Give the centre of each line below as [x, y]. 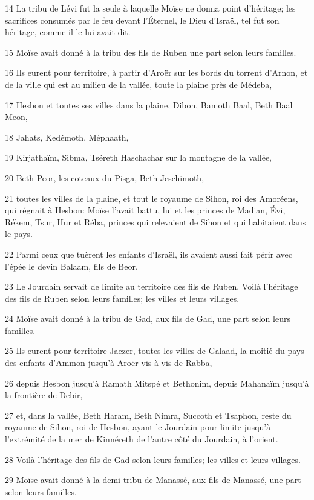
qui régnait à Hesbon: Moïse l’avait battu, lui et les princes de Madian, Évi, [145, 210]
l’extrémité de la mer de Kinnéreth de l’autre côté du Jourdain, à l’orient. [142, 439]
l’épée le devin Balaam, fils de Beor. [71, 266]
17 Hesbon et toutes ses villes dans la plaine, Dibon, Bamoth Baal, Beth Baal [149, 105]
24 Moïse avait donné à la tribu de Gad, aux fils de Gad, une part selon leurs [148, 318]
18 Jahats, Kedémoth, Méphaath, [67, 137]
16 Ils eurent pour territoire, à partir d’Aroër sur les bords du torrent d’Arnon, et [156, 72]
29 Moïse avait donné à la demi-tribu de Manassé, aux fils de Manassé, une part [153, 480]
